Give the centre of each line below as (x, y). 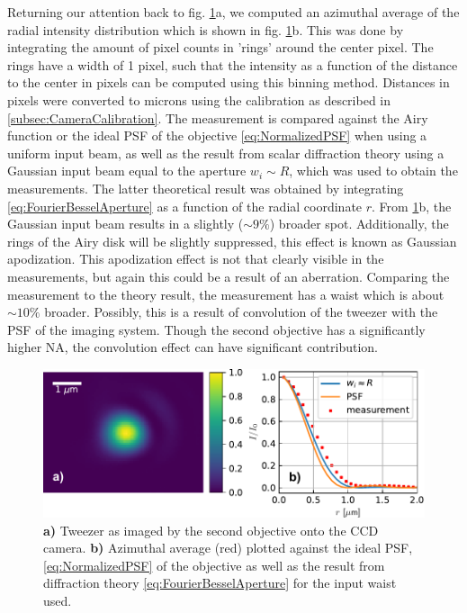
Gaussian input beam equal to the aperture (127, 171)
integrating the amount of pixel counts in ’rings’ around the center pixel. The (220, 47)
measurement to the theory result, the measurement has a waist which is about (226, 294)
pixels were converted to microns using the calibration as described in (199, 99)
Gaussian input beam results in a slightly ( (126, 224)
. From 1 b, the (412, 206)
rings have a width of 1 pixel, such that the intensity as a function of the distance (233, 64)
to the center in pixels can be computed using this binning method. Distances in (229, 82)
